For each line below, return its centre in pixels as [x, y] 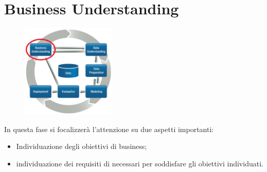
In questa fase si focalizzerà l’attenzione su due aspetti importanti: [109, 129]
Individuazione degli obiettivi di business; [82, 146]
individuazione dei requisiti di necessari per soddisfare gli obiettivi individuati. [140, 164]
